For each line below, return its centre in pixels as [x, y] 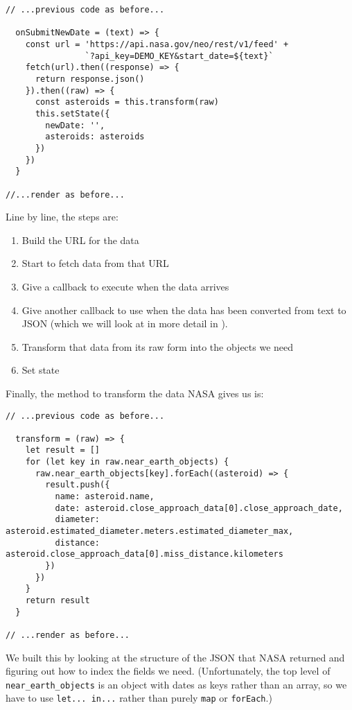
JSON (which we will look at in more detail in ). [125, 323]
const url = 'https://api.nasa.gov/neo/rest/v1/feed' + [157, 44]
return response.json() [90, 79]
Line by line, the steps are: [62, 217]
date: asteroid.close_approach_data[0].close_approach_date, [199, 508]
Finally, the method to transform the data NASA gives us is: [135, 393]
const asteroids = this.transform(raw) [127, 102]
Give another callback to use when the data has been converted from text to [184, 310]
